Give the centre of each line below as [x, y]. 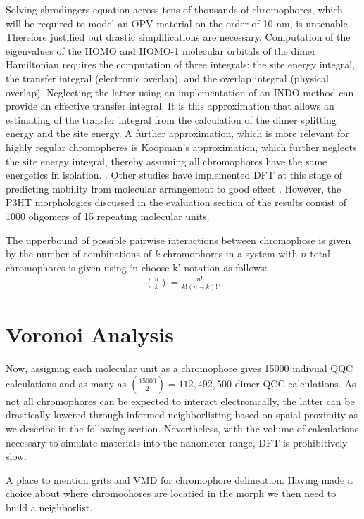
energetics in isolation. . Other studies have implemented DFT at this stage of [174, 175]
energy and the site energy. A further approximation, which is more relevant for [177, 133]
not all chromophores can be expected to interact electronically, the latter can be [180, 401]
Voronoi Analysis [90, 334]
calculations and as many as [66, 383]
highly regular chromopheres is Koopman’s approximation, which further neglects [181, 147]
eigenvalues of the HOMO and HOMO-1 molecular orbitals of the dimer [161, 50]
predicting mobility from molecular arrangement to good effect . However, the [174, 188]
